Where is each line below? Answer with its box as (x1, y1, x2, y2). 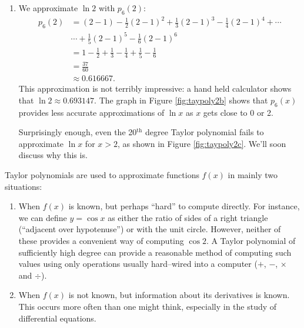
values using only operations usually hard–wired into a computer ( (18, 257, 258, 270)
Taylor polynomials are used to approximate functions (5, 169, 199, 180)
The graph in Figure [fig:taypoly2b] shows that (99, 93, 268, 106)
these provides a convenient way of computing (18, 234, 184, 246)
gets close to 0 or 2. (203, 106, 273, 118)
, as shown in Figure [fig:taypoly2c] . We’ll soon (117, 137, 286, 149)
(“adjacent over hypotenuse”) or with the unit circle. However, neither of (18, 223, 281, 235)
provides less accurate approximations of (18, 106, 165, 118)
